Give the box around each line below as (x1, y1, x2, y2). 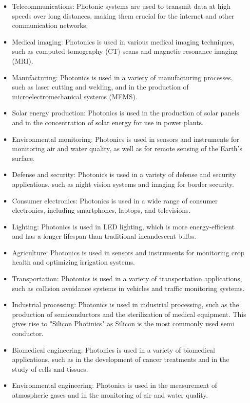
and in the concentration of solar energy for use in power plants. (12, 117, 204, 127)
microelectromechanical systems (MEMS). (12, 91, 137, 101)
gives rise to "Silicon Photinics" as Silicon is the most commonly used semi (12, 318, 234, 329)
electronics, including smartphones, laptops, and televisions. (12, 205, 191, 215)
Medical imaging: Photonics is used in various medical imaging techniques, (12, 36, 235, 46)
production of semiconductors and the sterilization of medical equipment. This (12, 309, 246, 319)
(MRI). (12, 55, 33, 66)
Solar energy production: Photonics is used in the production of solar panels (12, 108, 239, 118)
